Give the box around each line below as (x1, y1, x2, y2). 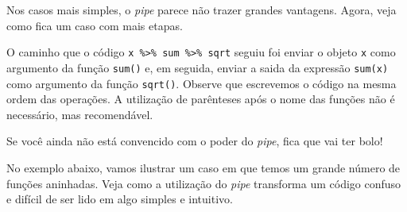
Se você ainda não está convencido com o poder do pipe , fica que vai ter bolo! (6, 133, 383, 149)
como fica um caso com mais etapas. (6, 17, 183, 33)
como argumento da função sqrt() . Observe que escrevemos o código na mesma (6, 75, 397, 91)
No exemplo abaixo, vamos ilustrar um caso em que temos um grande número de (6, 159, 401, 175)
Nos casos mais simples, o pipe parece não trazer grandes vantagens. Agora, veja (6, 2, 397, 17)
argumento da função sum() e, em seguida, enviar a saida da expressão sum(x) (6, 59, 389, 75)
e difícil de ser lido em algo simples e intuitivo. (6, 191, 233, 207)
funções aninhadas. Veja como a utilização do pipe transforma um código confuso (6, 175, 401, 191)
